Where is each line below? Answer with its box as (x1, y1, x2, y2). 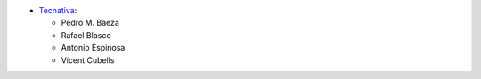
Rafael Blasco (61, 29, 111, 40)
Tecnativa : (38, 5, 77, 15)
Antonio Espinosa (61, 43, 126, 53)
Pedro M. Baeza (61, 18, 120, 28)
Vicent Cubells (61, 54, 115, 66)
